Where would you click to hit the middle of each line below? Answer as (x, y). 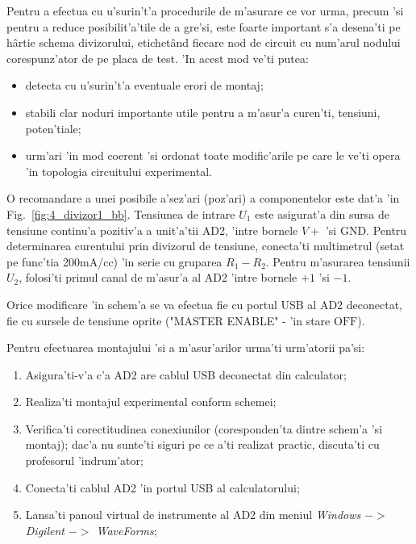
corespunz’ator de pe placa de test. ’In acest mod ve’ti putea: (158, 58)
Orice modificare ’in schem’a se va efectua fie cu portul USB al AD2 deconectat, (204, 304)
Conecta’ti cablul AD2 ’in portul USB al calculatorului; (162, 487)
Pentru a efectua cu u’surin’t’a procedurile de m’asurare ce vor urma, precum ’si (205, 10)
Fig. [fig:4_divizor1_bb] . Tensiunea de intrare (121, 213)
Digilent (45, 530)
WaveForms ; (127, 530)
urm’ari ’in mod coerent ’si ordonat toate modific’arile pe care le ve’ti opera (213, 155)
